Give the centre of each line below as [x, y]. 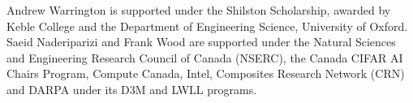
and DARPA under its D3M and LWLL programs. [132, 89]
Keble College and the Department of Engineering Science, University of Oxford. [207, 26]
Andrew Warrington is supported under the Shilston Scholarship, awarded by [199, 10]
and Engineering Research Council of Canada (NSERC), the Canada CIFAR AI [205, 57]
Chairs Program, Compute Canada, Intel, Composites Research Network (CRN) [206, 73]
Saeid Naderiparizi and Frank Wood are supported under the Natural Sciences [201, 42]
